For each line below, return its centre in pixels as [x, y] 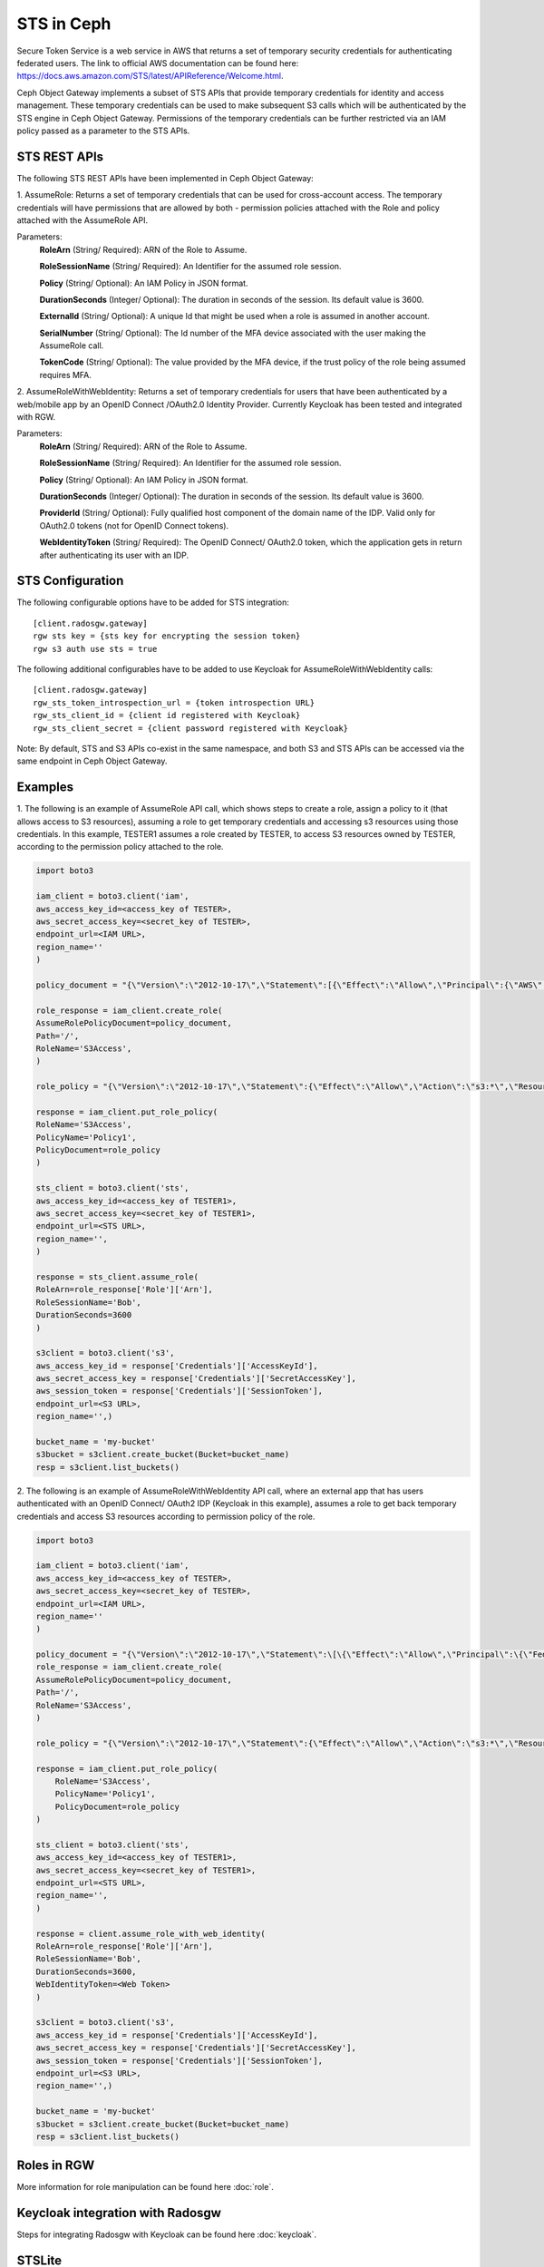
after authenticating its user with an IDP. [114, 555]
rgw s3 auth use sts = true [95, 649]
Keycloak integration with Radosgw [119, 2213]
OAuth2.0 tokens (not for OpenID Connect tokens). [134, 525]
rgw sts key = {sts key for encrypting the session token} [167, 636]
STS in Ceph [64, 24]
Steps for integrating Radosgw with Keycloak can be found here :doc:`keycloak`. [167, 2234]
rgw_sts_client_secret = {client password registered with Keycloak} [191, 728]
